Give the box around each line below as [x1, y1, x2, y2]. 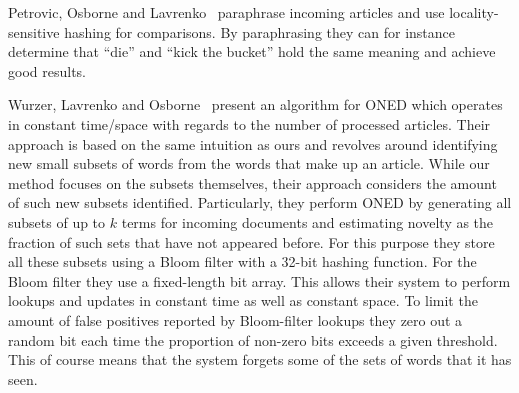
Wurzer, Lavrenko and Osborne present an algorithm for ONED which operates [8, 94, 503, 115]
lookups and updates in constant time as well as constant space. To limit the [8, 290, 478, 311]
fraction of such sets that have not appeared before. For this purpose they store [8, 231, 495, 252]
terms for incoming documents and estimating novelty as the [121, 211, 494, 232]
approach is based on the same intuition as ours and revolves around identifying [8, 133, 498, 154]
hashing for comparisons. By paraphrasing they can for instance [64, 21, 456, 42]
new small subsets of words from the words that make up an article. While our [8, 153, 490, 174]
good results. [8, 60, 86, 81]
